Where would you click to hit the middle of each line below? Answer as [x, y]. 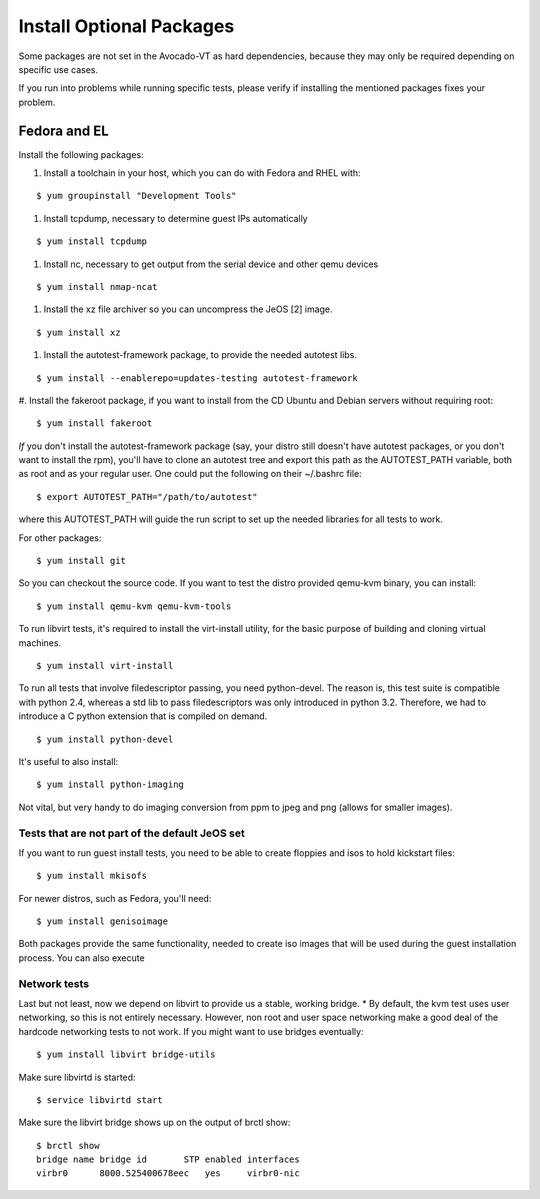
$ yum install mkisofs [92, 876]
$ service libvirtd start [100, 1099]
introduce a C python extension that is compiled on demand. [143, 716]
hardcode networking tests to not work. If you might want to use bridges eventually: [191, 1031]
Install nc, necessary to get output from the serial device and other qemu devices [211, 264]
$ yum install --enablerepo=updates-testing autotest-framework [197, 378]
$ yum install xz [78, 332]
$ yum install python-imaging [110, 784]
